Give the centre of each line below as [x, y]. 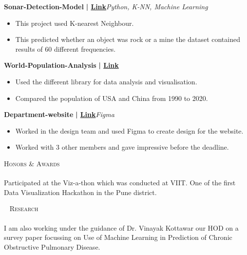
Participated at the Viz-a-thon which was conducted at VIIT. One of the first [120, 183]
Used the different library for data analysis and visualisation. [106, 81]
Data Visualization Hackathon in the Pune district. [80, 192]
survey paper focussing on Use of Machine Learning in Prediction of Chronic [118, 237]
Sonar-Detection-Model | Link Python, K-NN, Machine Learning [106, 6]
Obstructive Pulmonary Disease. [52, 246]
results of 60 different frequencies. [66, 49]
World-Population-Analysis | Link [61, 65]
